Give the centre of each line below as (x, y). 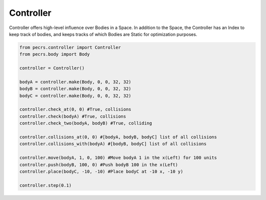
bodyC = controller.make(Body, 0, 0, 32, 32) (75, 96)
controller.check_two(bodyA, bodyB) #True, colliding (86, 123)
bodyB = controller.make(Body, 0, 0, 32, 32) (75, 89)
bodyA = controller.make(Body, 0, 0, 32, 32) (75, 82)
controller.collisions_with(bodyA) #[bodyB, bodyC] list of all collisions (113, 144)
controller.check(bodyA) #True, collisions (73, 116)
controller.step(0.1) (46, 185)
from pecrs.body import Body (55, 54)
